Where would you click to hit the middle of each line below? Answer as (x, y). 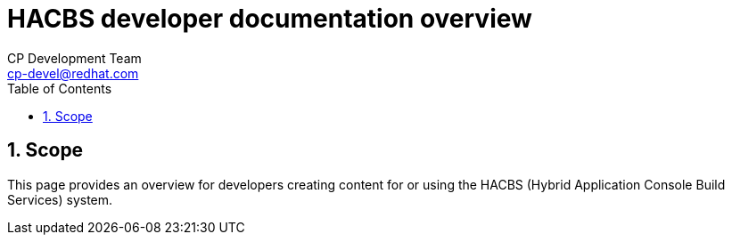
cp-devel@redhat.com (73, 73)
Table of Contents (60, 88)
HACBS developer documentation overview (270, 19)
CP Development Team (74, 58)
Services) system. (60, 199)
